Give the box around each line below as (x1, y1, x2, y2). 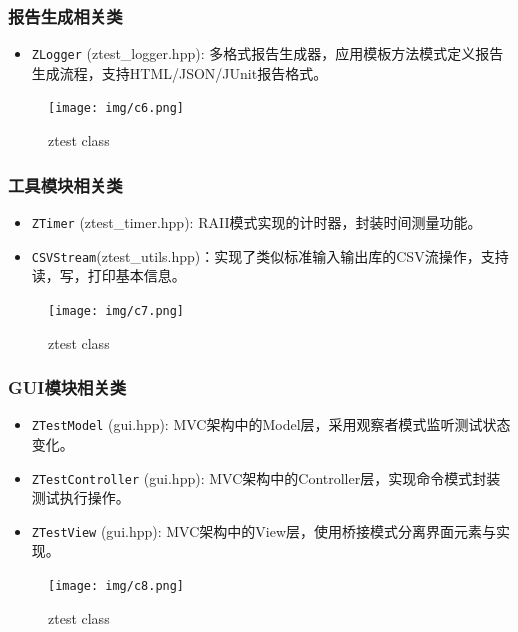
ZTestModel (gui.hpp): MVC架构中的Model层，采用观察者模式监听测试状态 (31, 414, 511, 435)
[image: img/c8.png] (48, 579, 185, 594)
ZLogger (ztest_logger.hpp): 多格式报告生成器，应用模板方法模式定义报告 (31, 43, 504, 64)
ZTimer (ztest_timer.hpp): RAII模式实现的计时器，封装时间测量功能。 (31, 211, 482, 232)
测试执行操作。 (31, 487, 130, 508)
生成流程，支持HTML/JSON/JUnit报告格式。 (31, 62, 328, 83)
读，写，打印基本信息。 (31, 265, 186, 286)
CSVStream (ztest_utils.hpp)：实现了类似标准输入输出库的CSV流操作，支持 (31, 245, 509, 266)
